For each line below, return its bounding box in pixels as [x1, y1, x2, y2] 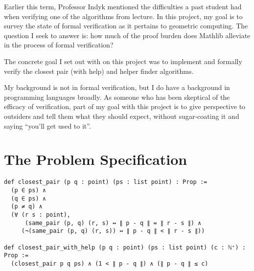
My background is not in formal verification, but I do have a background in [4, 82, 230, 92]
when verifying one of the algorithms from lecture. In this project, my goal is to [4, 11, 243, 21]
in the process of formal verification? [4, 40, 114, 50]
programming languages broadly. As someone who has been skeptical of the [4, 91, 230, 102]
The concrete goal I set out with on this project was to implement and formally [4, 56, 242, 66]
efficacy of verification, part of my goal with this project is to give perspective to [4, 101, 246, 112]
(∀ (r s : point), [11, 211, 71, 218]
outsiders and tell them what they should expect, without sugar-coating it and [4, 111, 239, 121]
